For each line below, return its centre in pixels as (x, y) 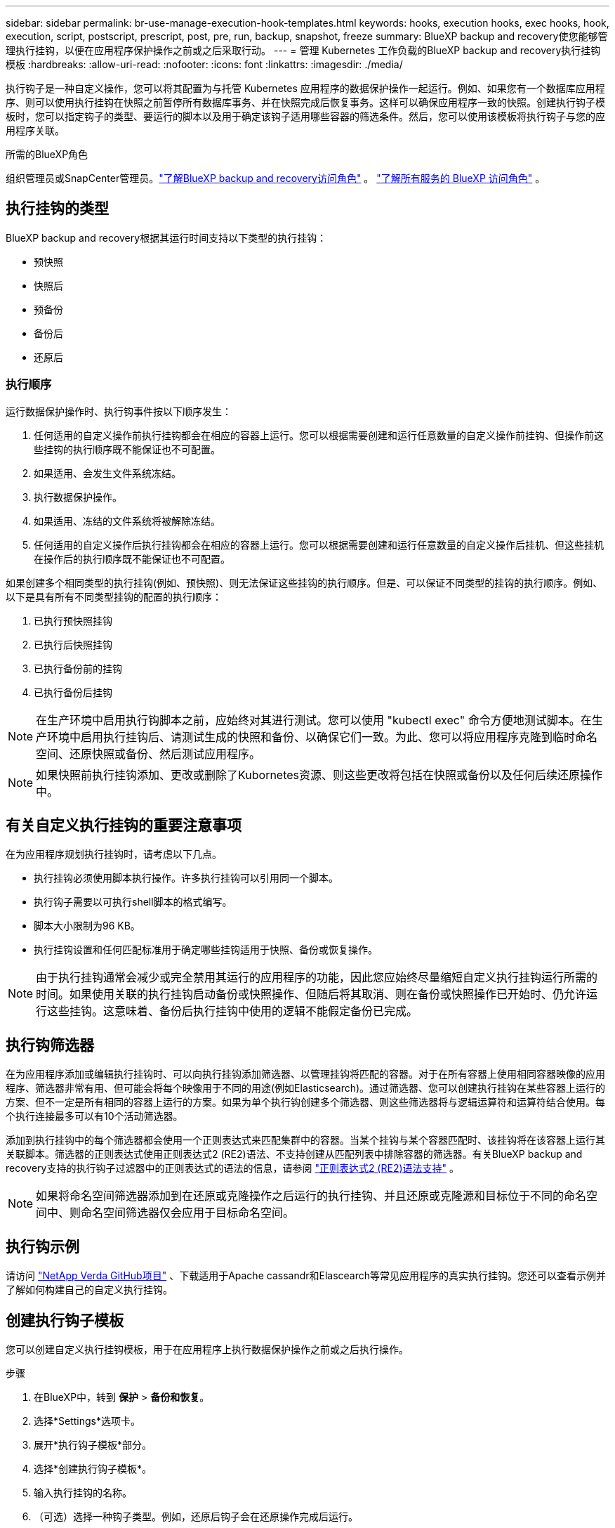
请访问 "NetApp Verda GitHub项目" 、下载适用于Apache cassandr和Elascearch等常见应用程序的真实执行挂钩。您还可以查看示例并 (306, 1276)
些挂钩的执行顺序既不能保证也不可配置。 (127, 449)
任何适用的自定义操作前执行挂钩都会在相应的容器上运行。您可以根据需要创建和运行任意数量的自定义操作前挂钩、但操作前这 (319, 435)
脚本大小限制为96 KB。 (87, 926)
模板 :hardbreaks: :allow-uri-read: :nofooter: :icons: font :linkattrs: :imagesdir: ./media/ (204, 64)
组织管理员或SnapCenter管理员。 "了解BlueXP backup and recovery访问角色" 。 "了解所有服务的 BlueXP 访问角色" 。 (276, 178)
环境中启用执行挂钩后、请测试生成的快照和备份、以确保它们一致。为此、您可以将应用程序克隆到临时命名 (323, 737)
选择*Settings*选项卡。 (87, 1421)
